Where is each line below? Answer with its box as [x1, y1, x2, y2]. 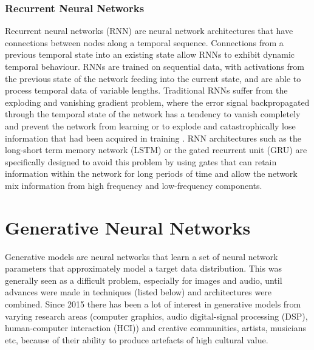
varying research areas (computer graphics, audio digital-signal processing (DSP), [5, 309, 308, 322]
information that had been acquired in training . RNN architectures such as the [5, 131, 301, 144]
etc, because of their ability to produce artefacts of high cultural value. [5, 333, 268, 346]
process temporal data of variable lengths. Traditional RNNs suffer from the [5, 84, 288, 97]
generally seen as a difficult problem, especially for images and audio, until [5, 273, 282, 286]
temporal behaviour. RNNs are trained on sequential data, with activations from [5, 60, 304, 72]
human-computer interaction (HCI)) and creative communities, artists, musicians [5, 321, 306, 334]
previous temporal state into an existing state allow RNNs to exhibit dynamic [5, 48, 295, 61]
